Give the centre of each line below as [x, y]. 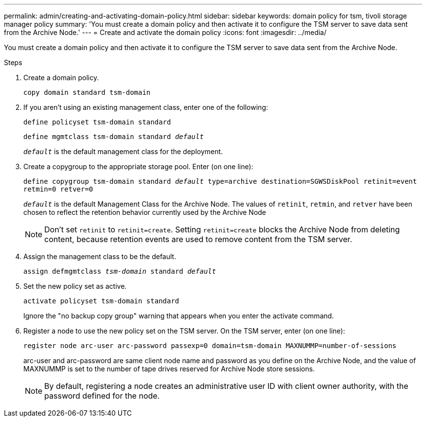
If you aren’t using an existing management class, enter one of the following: [146, 107]
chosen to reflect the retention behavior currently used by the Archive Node [145, 212]
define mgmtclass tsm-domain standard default [114, 137]
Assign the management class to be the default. [100, 256]
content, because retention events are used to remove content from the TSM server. [198, 239]
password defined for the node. [102, 396]
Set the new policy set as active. [75, 286]
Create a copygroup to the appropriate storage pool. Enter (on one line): [138, 167]
